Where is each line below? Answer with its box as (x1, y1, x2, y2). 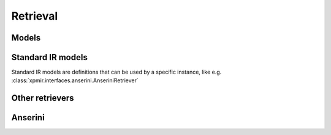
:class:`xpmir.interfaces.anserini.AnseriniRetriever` (11, 77, 139, 84)
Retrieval (11, 9, 58, 23)
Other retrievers (11, 93, 74, 104)
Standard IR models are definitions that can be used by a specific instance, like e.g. (11, 68, 222, 76)
